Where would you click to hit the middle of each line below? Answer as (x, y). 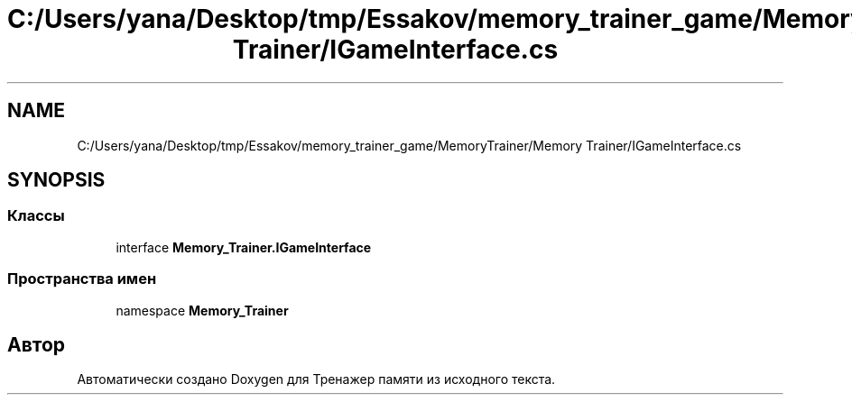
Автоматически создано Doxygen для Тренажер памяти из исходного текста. (316, 379)
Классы (36, 216)
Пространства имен (82, 279)
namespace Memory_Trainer (202, 310)
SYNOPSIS (56, 180)
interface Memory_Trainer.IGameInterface (244, 247)
